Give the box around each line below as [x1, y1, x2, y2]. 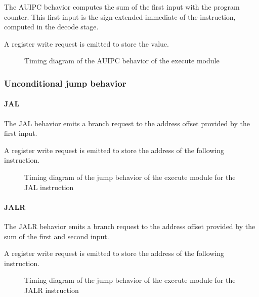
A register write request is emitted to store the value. [4, 38, 169, 49]
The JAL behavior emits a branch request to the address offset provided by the [4, 118, 250, 128]
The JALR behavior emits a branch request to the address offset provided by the [4, 220, 255, 231]
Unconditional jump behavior [4, 77, 126, 89]
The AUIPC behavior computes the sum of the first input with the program [4, 2, 240, 12]
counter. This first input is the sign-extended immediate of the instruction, [4, 11, 236, 22]
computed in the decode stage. [4, 21, 99, 32]
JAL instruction [24, 181, 74, 192]
